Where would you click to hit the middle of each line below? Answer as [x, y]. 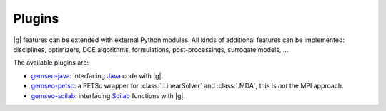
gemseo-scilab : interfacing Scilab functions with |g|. [108, 95]
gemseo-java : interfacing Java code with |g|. [97, 75]
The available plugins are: [51, 63]
